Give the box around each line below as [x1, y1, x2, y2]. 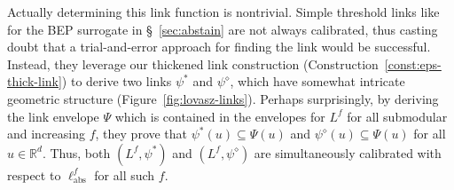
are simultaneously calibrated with [254, 143, 442, 162]
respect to [7, 165, 61, 184]
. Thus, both [42, 143, 111, 162]
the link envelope [7, 107, 99, 125]
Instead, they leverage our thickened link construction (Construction [7, 54, 379, 73]
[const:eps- [384, 54, 442, 73]
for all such [94, 165, 155, 184]
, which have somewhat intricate [230, 72, 405, 91]
